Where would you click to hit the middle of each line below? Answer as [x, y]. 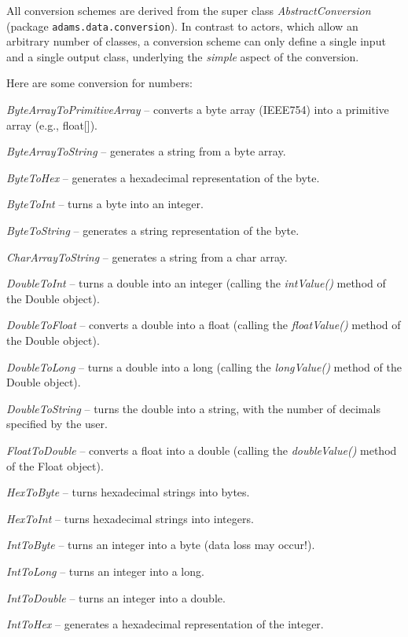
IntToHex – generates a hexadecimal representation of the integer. [165, 624]
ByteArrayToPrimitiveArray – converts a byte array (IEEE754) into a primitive [198, 110]
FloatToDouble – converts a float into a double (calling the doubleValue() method [202, 450]
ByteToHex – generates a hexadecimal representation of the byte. [163, 177]
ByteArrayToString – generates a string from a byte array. [146, 151]
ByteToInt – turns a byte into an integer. [105, 204]
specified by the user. [57, 424]
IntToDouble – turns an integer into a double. [116, 597]
